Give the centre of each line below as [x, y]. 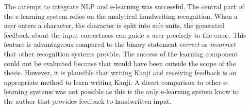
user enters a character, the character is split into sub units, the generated [114, 25]
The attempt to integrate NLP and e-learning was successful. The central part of [124, 6]
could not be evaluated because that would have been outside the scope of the [120, 63]
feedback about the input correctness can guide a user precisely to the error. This [125, 34]
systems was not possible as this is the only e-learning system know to [134, 91]
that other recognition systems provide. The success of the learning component [121, 53]
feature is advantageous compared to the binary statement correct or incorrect [120, 44]
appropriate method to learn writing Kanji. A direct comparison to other [113, 82]
